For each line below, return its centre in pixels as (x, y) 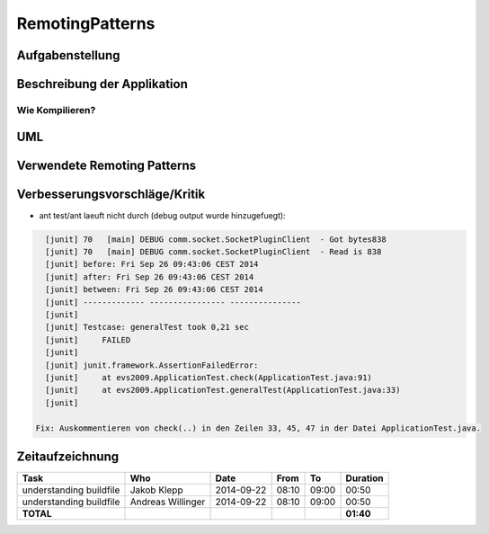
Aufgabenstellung (68, 55)
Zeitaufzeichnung (68, 456)
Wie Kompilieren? (56, 110)
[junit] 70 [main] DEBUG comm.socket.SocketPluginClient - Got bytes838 (216, 239)
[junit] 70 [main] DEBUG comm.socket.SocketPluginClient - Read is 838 (213, 252)
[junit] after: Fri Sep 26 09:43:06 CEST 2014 (150, 277)
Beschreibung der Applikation (102, 84)
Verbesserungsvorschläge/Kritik (111, 194)
